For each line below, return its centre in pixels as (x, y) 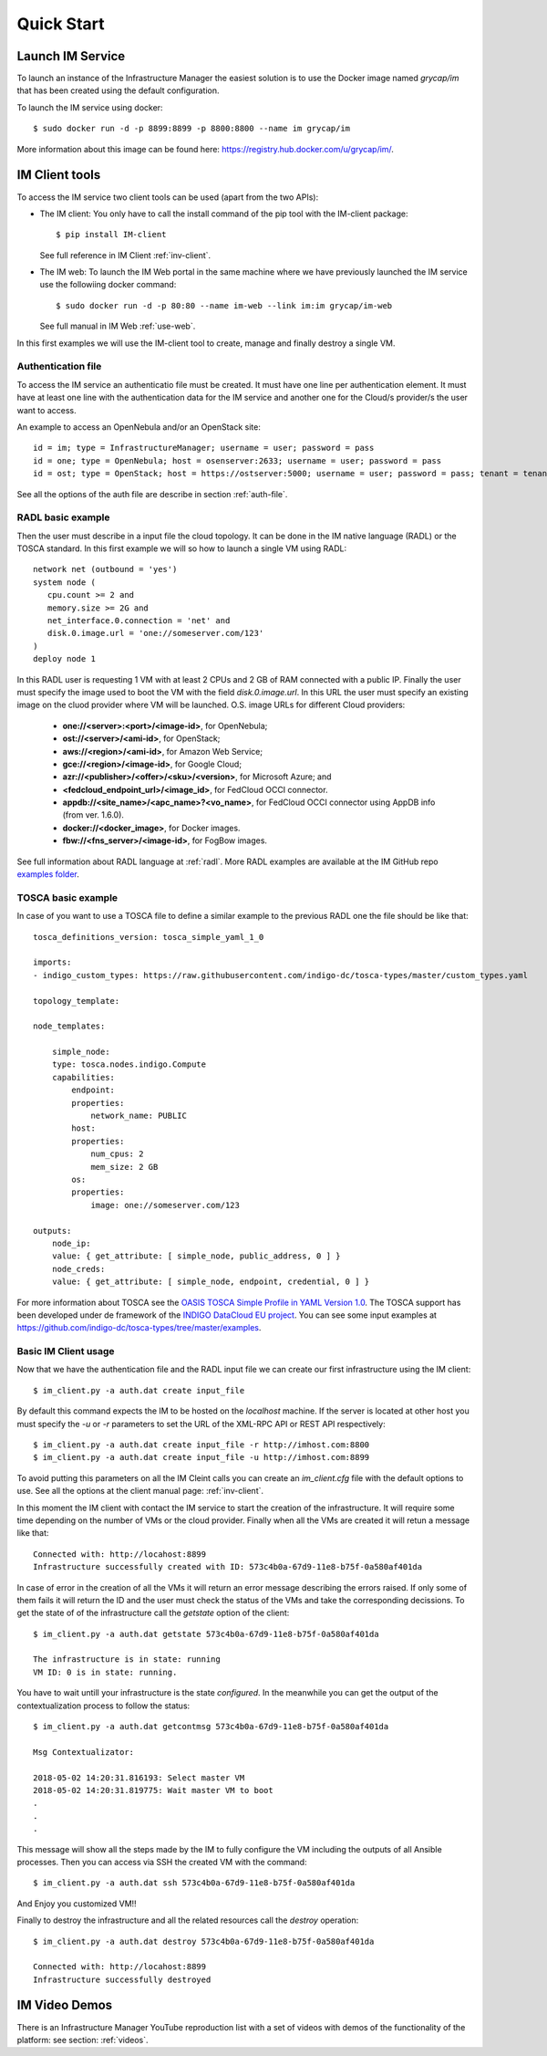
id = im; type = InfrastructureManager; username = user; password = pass (204, 448)
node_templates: (69, 1026)
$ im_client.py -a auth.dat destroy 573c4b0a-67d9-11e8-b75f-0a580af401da (204, 1941)
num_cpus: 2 (117, 1154)
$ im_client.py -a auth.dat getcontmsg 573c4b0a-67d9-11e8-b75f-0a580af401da (211, 1727)
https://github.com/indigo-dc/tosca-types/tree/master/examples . (139, 1328)
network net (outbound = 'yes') (105, 569)
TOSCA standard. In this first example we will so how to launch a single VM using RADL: (181, 548)
